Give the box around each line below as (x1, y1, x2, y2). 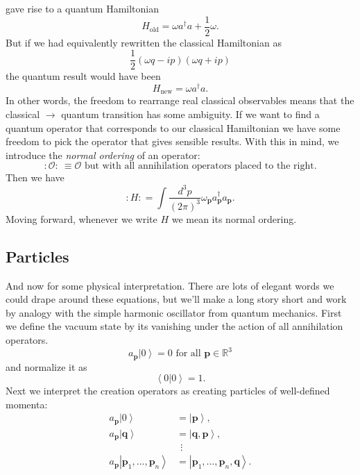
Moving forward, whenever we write (6, 211, 157, 226)
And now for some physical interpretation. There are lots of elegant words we (6, 278, 334, 292)
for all (175, 349, 201, 359)
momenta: (6, 397, 48, 411)
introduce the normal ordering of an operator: (6, 147, 200, 162)
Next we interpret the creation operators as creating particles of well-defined (6, 383, 330, 398)
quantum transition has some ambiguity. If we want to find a (61, 107, 320, 122)
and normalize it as (6, 359, 87, 374)
